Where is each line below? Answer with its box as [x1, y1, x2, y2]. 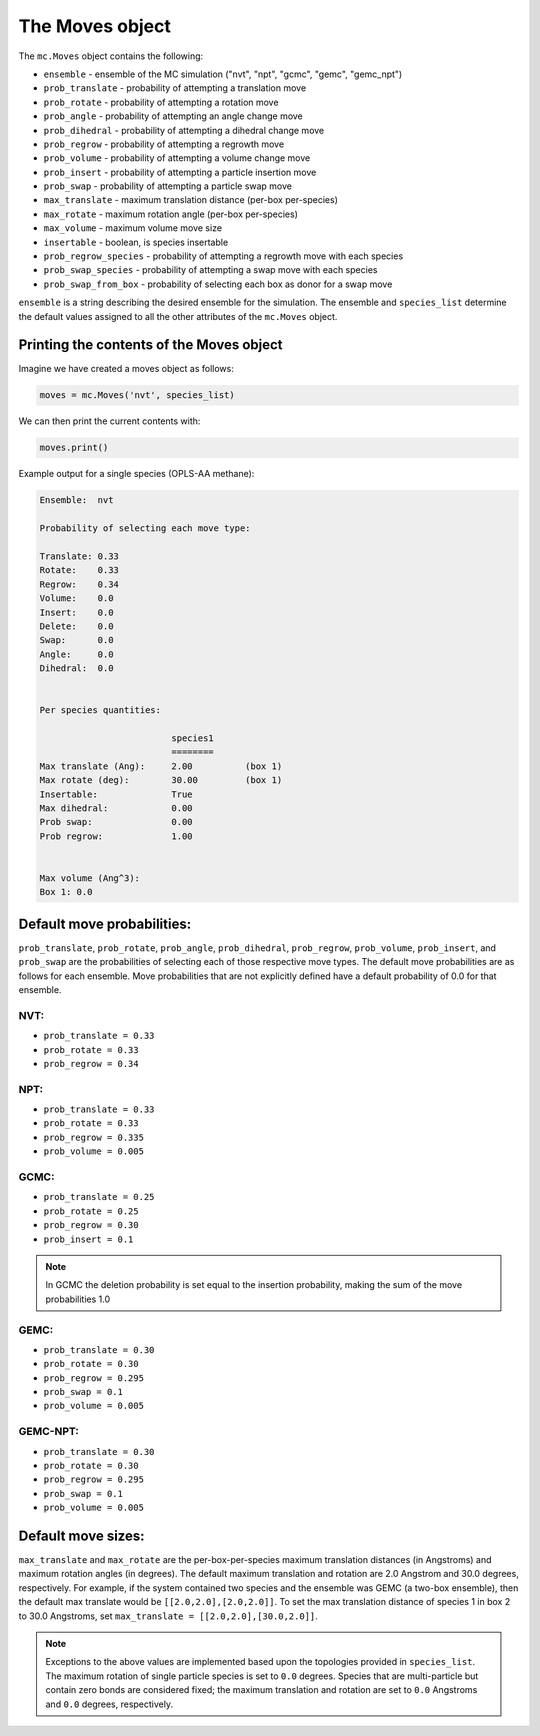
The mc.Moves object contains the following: [18, 50, 204, 62]
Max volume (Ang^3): [39, 872, 140, 884]
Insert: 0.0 [39, 606, 114, 618]
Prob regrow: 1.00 [39, 830, 194, 842]
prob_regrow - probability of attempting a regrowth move [43, 138, 285, 150]
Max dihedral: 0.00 [39, 803, 194, 814]
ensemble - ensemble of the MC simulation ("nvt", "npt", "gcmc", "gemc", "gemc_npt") [43, 68, 403, 80]
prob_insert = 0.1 [43, 1233, 134, 1245]
